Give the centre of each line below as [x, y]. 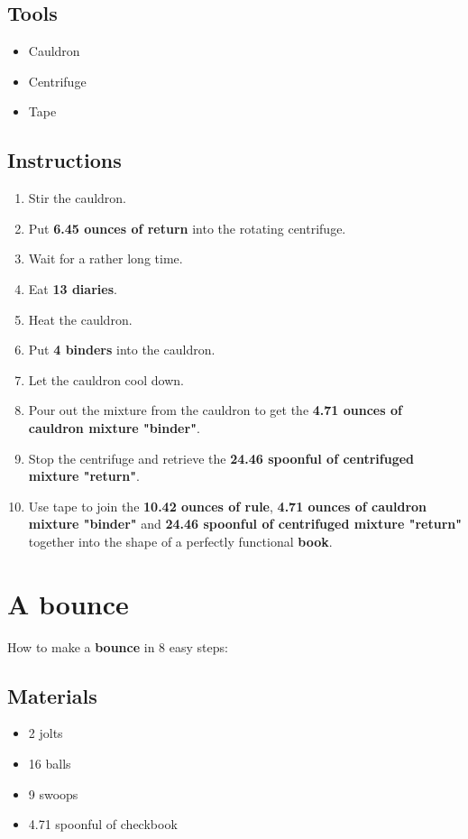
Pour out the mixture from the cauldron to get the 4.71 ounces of [215, 410]
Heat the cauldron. [80, 319]
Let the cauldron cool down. [106, 379]
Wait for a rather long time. [106, 258]
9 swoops [53, 793]
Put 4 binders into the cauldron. [122, 350]
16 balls [50, 764]
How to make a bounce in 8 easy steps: [118, 646]
